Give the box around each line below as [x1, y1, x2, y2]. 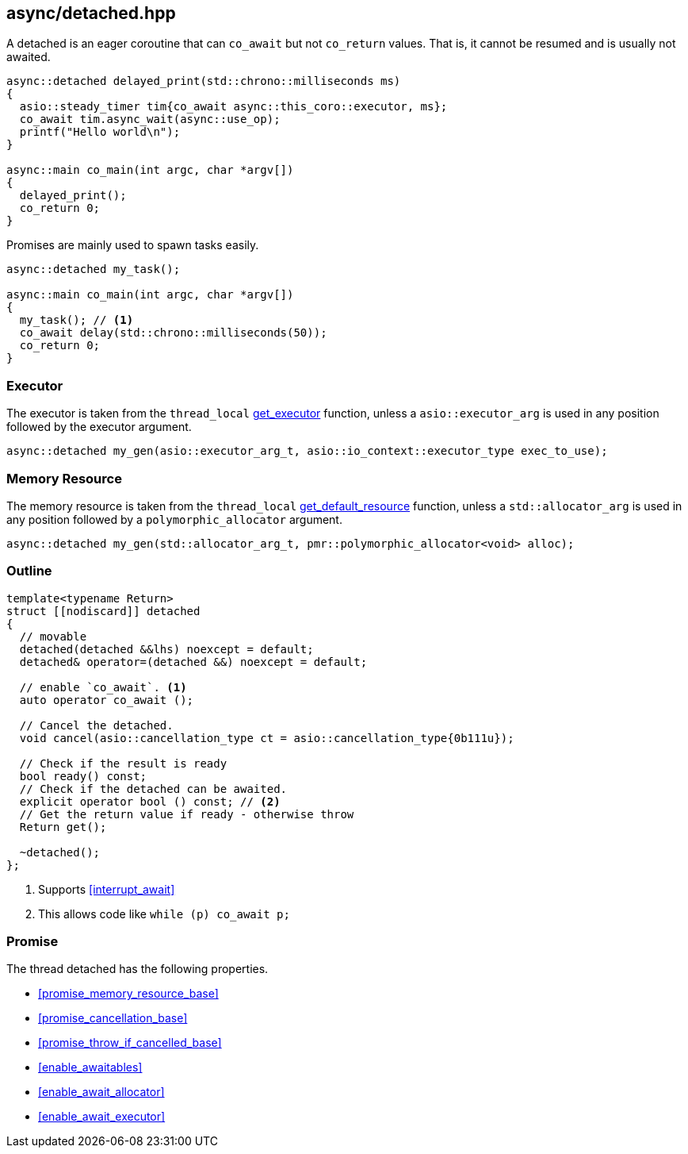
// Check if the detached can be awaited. [19, 782, 288, 795]
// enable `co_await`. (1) [19, 680, 187, 694]
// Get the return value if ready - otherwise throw [19, 807, 354, 821]
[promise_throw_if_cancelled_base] [38, 1036, 222, 1050]
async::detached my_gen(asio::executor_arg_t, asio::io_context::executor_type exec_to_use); [6, 444, 608, 458]
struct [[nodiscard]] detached [6, 604, 201, 617]
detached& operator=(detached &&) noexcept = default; [19, 655, 368, 668]
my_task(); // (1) [19, 314, 134, 327]
